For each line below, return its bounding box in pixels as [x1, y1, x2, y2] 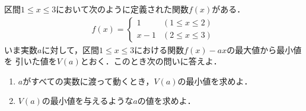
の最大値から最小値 [227, 43, 302, 56]
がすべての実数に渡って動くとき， [23, 74, 154, 87]
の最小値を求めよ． [177, 74, 253, 87]
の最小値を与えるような [42, 94, 133, 107]
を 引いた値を [4, 55, 57, 67]
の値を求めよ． [137, 94, 196, 107]
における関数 [134, 43, 184, 56]
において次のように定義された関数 [56, 3, 189, 15]
